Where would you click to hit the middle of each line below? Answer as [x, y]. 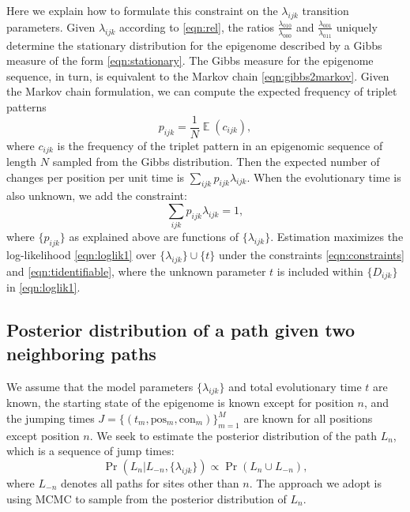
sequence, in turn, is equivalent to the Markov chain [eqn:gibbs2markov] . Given [198, 75]
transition [325, 10]
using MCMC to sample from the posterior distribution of [147, 498]
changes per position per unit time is [96, 177]
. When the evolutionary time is [324, 177]
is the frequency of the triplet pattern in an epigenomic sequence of [220, 145]
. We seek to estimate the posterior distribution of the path [233, 435]
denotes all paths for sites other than [150, 482]
